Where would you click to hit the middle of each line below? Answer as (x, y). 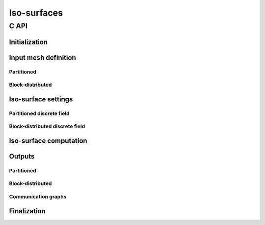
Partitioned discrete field (39, 113)
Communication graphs (38, 197)
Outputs (22, 156)
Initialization (28, 42)
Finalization (27, 211)
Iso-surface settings (41, 99)
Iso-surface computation (48, 141)
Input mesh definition (42, 57)
